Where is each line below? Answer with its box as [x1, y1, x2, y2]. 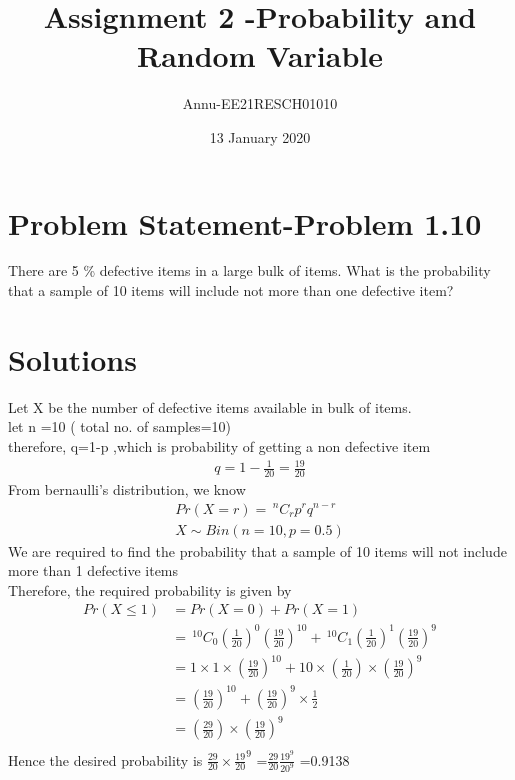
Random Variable [137, 35, 383, 76]
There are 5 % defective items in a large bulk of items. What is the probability [8, 260, 491, 281]
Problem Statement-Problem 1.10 [8, 202, 482, 243]
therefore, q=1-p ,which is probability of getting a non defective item [8, 435, 431, 456]
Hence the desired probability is [8, 749, 203, 770]
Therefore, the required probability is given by [8, 579, 292, 600]
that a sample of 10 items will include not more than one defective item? [8, 280, 454, 301]
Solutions [8, 338, 137, 379]
